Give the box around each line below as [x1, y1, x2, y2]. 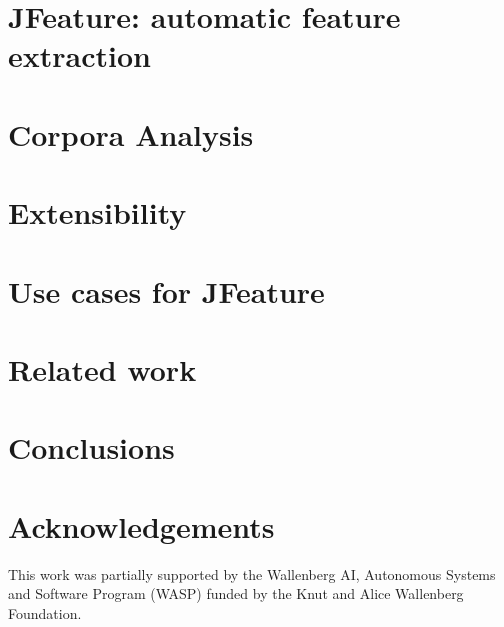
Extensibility [8, 192, 187, 233]
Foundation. [8, 602, 82, 623]
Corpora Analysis [8, 113, 254, 154]
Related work [8, 348, 197, 389]
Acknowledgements [8, 505, 275, 546]
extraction [8, 35, 151, 76]
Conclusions [8, 427, 175, 468]
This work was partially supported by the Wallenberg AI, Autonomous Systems [8, 563, 496, 584]
